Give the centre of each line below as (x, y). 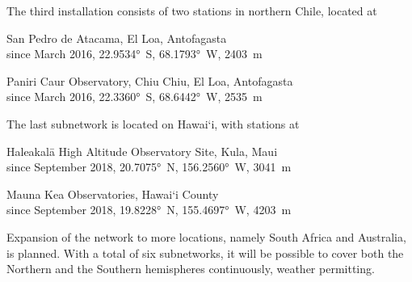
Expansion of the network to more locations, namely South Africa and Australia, (206, 236)
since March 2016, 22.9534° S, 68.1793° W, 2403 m (135, 54)
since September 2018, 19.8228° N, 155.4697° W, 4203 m (149, 210)
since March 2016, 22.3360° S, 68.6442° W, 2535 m (135, 97)
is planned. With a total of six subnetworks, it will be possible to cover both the (205, 253)
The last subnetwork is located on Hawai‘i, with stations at (153, 123)
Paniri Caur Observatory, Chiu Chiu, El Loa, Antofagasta (150, 80)
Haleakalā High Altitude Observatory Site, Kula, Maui (142, 151)
